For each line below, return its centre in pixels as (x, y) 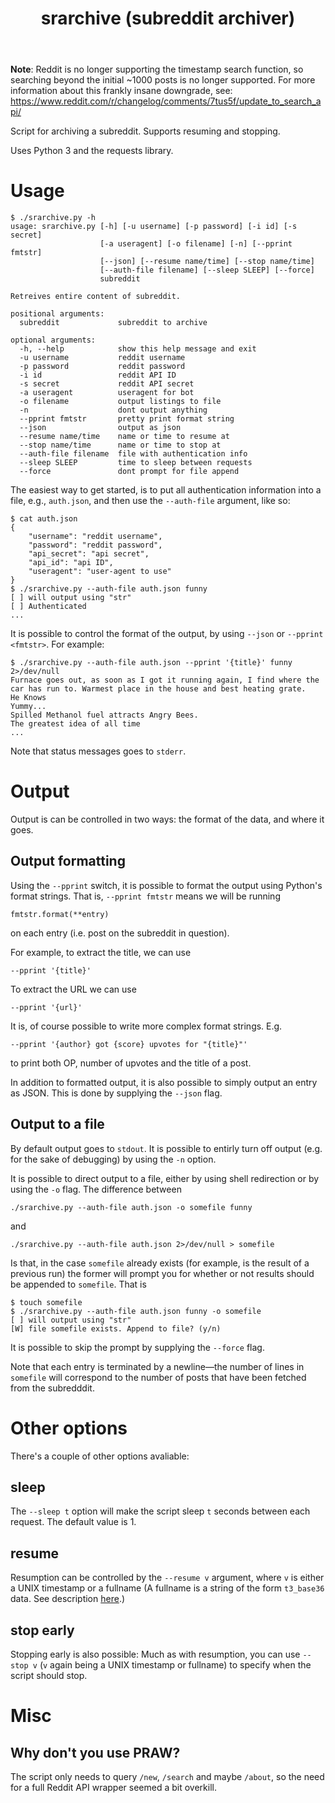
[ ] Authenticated (48, 607)
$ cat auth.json (44, 519)
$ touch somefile (46, 1302)
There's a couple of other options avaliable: (100, 1456)
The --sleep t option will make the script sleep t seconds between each (160, 1511)
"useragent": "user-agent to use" (100, 572)
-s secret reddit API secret (107, 384)
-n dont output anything (113, 410)
